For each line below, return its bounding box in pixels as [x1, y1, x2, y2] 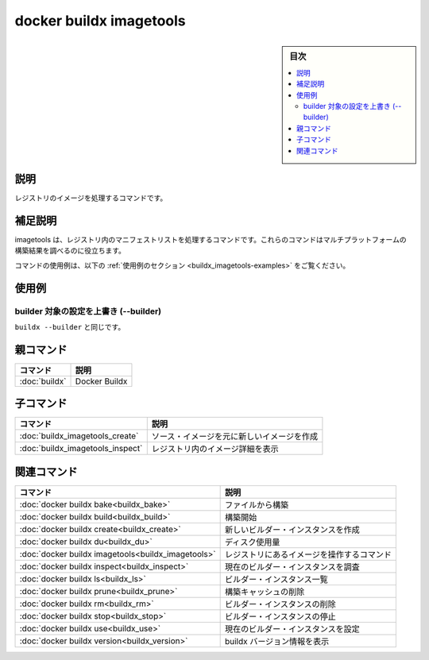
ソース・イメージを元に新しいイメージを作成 [151, 431, 318, 442]
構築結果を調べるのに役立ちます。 [14, 246, 126, 256]
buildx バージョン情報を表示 [224, 635, 330, 646]
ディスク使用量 [224, 536, 280, 547]
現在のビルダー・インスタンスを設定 [224, 623, 361, 635]
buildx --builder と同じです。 [14, 322, 126, 331]
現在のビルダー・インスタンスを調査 [224, 561, 361, 572]
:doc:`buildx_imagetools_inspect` [19, 443, 143, 454]
